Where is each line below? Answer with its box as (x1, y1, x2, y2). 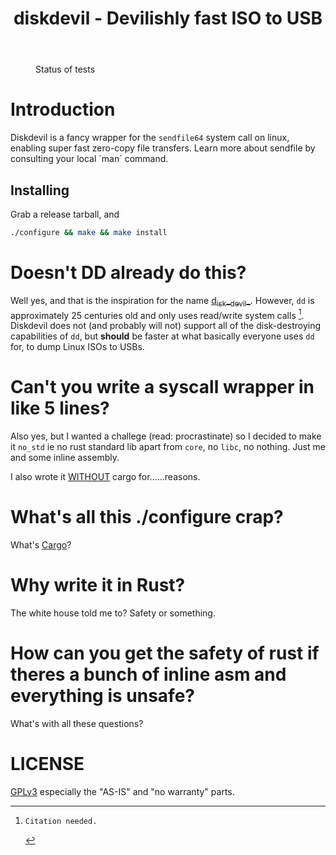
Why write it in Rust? (10, 574, 186, 597)
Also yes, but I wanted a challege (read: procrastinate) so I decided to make (10, 430, 322, 442)
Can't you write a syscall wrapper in (10, 376, 315, 399)
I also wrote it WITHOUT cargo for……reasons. (10, 471, 201, 483)
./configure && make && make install (10, 227, 168, 237)
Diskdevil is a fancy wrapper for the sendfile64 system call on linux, (10, 132, 290, 144)
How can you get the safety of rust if (10, 642, 320, 665)
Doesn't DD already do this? (10, 262, 247, 284)
